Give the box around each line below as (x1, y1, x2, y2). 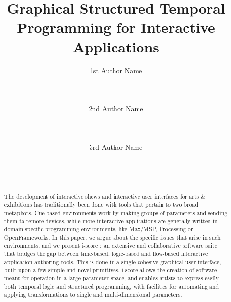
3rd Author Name (89, 142, 143, 152)
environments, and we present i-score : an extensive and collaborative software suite (4, 241, 217, 250)
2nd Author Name (89, 103, 143, 113)
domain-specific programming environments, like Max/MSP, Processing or (4, 225, 193, 233)
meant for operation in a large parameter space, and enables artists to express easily (4, 274, 219, 282)
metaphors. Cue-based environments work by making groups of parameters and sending (4, 208, 228, 217)
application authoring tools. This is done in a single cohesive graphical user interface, (4, 257, 221, 266)
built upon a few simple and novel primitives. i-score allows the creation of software (4, 266, 217, 274)
